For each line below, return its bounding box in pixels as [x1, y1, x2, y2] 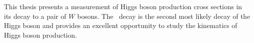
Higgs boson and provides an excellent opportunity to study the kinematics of [4, 20, 237, 30]
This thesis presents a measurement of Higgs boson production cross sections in [4, 1, 242, 11]
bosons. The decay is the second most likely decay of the [77, 11, 250, 21]
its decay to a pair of [4, 11, 67, 21]
